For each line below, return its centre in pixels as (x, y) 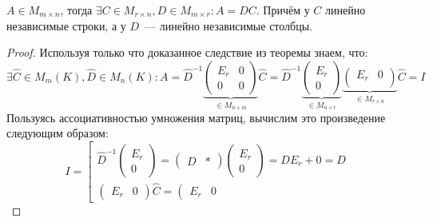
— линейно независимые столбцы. (228, 25)
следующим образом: (58, 133)
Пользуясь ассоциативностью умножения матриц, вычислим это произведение (196, 117)
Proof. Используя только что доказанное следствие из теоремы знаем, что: (187, 52)
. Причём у (283, 10)
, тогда (76, 10)
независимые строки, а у (66, 25)
